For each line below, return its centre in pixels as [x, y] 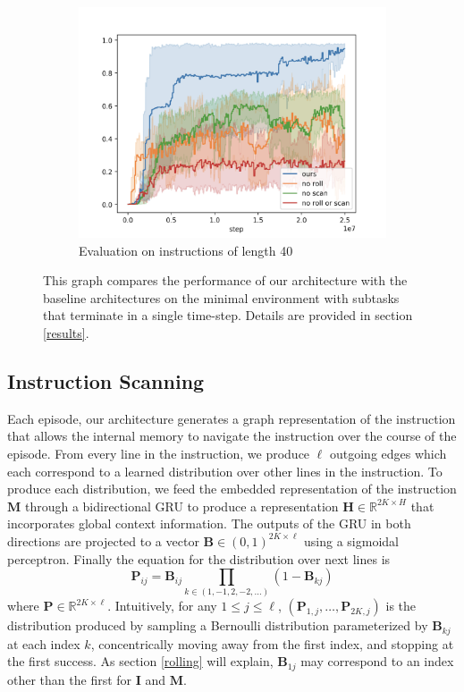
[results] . [66, 332]
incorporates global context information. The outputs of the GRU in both [209, 523]
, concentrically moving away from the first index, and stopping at [272, 643]
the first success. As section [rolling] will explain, [140, 661]
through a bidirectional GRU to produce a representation [181, 506]
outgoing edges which [388, 453]
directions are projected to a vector [103, 540]
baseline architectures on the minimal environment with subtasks [221, 297]
